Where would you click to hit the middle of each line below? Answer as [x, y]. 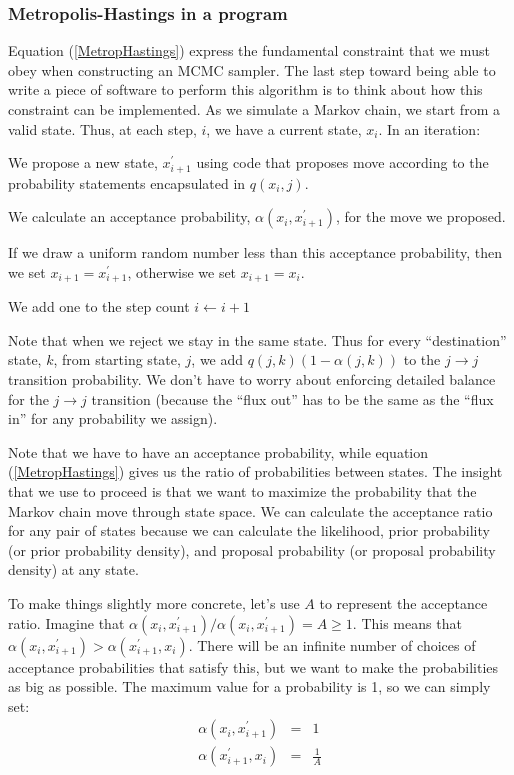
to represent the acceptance [403, 603]
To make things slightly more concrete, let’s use [154, 603]
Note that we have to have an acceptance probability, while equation [218, 451]
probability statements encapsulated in [127, 182]
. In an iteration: [429, 128]
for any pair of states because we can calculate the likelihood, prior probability [249, 530]
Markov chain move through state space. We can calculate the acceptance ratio [250, 510]
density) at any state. [73, 569]
